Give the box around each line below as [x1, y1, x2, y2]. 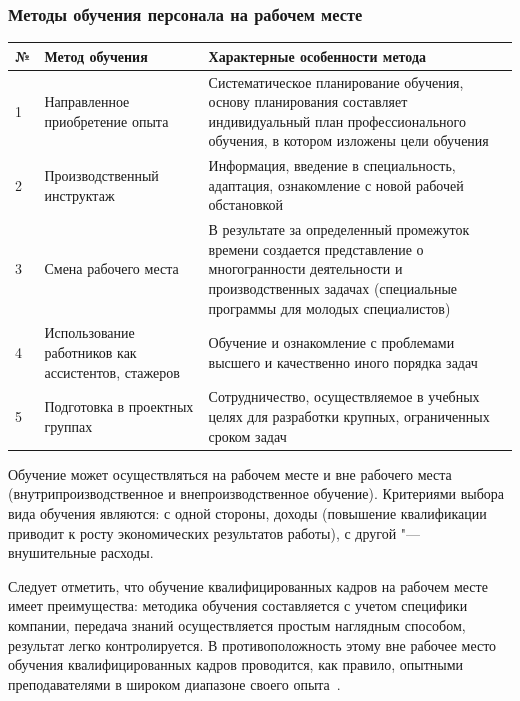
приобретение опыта [44, 110, 169, 131]
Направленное [44, 91, 130, 112]
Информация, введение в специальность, [208, 155, 456, 176]
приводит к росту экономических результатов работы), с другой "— [8, 522, 421, 543]
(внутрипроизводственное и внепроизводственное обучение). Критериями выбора [8, 483, 505, 504]
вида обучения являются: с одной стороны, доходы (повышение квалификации [8, 502, 487, 523]
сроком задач [208, 425, 287, 446]
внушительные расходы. [8, 542, 154, 563]
